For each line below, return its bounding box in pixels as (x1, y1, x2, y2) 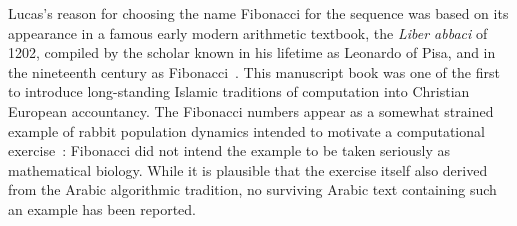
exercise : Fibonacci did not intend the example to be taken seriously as (8, 140, 450, 161)
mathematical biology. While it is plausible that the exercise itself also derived (8, 159, 488, 180)
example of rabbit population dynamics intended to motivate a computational (8, 120, 485, 141)
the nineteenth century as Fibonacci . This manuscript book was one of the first (8, 61, 500, 82)
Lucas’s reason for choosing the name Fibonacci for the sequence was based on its (8, 3, 509, 23)
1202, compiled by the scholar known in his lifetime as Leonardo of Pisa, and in (8, 42, 496, 63)
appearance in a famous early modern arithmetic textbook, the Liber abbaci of (8, 22, 488, 43)
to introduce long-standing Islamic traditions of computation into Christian (8, 81, 470, 102)
